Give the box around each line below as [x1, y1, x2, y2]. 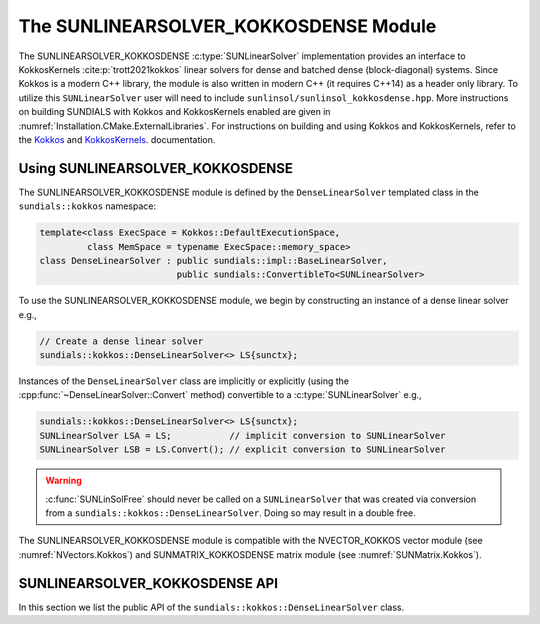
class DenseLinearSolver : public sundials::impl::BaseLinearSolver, [39, 255, 388, 266]
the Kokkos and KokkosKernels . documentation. [18, 133, 216, 145]
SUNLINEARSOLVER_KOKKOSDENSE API [18, 575, 279, 592]
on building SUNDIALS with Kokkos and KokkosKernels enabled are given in [18, 106, 331, 118]
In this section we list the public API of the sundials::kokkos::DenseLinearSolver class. [18, 601, 405, 613]
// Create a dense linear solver [39, 335, 204, 347]
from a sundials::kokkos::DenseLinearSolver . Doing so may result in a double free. [45, 507, 417, 519]
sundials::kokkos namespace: [18, 200, 157, 212]
